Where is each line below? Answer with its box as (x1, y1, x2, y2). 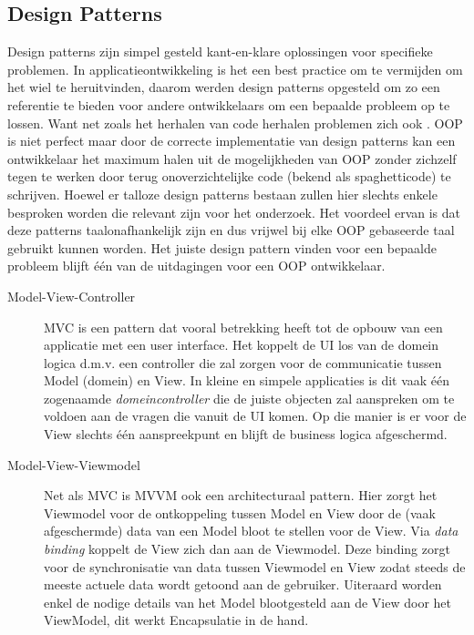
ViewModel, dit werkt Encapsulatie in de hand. (44, 610, 309, 630)
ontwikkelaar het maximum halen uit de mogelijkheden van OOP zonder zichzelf (7, 149, 457, 168)
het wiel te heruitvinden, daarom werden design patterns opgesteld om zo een (7, 77, 440, 97)
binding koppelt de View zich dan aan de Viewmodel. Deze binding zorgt (44, 539, 450, 558)
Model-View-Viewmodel (7, 455, 140, 474)
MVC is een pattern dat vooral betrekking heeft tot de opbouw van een (44, 317, 443, 336)
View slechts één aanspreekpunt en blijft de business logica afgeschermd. (44, 425, 448, 444)
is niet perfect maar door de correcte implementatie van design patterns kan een (7, 131, 456, 150)
